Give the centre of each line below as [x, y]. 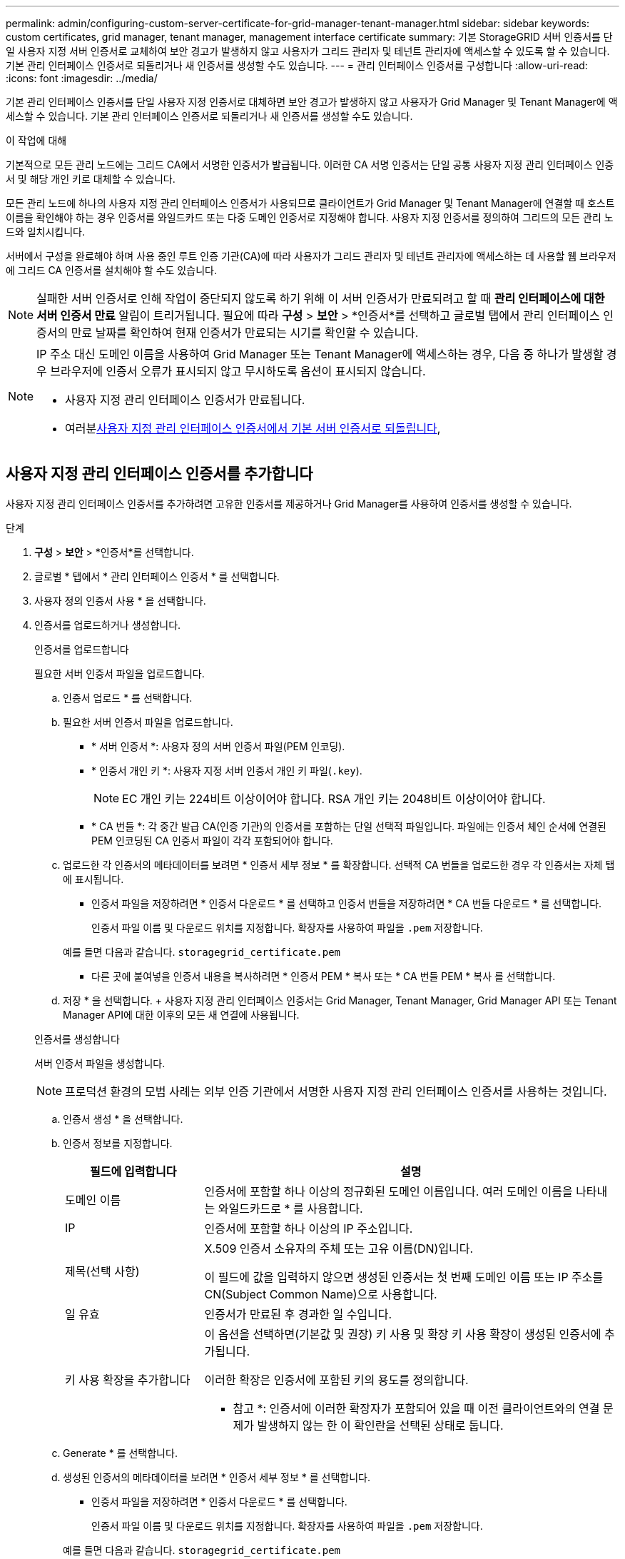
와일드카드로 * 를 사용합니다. [290, 1208]
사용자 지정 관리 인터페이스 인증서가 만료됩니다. [185, 400]
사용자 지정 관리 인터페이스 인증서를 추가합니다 [159, 474]
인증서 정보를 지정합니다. [118, 1143]
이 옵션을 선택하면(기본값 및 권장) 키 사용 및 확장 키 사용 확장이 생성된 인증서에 [403, 1334]
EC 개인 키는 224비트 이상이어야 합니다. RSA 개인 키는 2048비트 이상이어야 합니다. [334, 798]
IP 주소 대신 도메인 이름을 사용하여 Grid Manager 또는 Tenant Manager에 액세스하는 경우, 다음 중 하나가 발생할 [320, 354]
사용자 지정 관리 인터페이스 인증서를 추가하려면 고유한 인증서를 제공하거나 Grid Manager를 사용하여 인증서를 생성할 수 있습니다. [289, 503]
